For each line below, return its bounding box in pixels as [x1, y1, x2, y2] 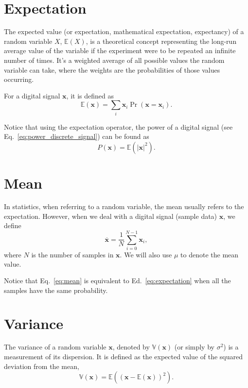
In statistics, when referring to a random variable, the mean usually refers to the [4, 201, 244, 211]
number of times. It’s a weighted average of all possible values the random [4, 55, 225, 65]
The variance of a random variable [4, 342, 106, 352]
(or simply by [174, 342, 214, 352]
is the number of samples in [31, 249, 114, 259]
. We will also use [120, 249, 172, 259]
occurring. [4, 74, 34, 84]
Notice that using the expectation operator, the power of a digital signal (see [4, 121, 233, 132]
